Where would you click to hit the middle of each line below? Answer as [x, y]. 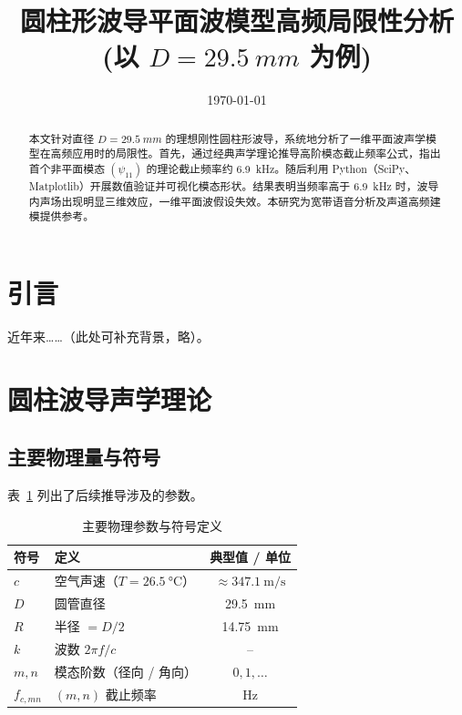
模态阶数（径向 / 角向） [126, 671]
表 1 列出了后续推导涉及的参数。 [105, 495]
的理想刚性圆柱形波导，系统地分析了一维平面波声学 [295, 138]
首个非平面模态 [67, 169]
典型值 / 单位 [250, 557]
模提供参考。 [62, 216]
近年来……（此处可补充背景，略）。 [108, 336]
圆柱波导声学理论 [110, 398]
